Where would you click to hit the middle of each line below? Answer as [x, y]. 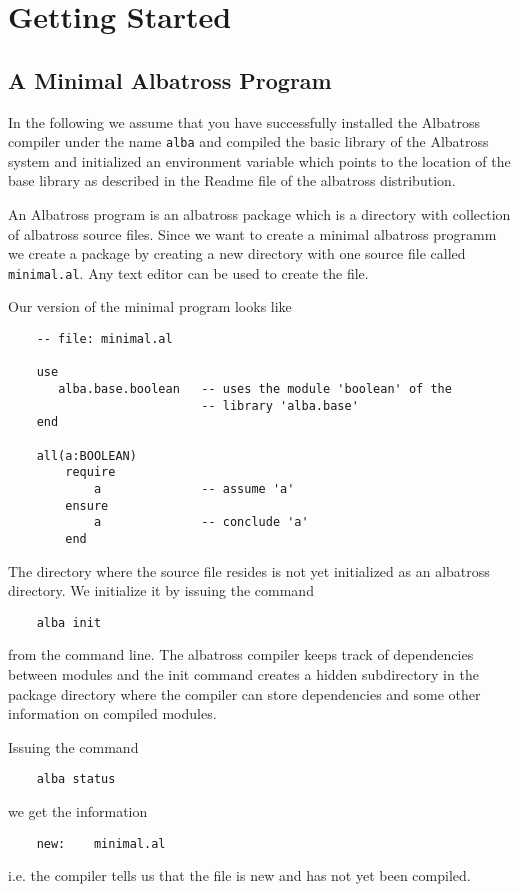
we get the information [78, 811]
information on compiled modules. [112, 713]
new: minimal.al [101, 843]
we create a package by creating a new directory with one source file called [237, 253]
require [90, 472]
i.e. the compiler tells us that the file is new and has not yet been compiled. [239, 875]
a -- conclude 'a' [201, 522]
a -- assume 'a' [194, 488]
